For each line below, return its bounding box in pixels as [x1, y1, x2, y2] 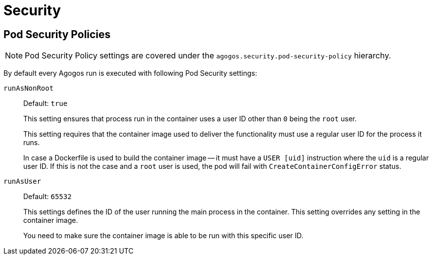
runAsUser [3, 177, 41, 186]
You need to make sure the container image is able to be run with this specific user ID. [23, 231, 304, 240]
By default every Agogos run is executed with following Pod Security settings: [3, 69, 257, 78]
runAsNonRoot [3, 84, 54, 93]
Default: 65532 [23, 192, 72, 201]
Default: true [23, 99, 68, 108]
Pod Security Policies [3, 28, 111, 41]
